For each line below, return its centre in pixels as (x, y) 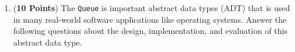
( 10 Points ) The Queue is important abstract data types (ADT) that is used (152, 8)
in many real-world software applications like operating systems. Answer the (150, 19)
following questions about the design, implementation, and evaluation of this (150, 31)
